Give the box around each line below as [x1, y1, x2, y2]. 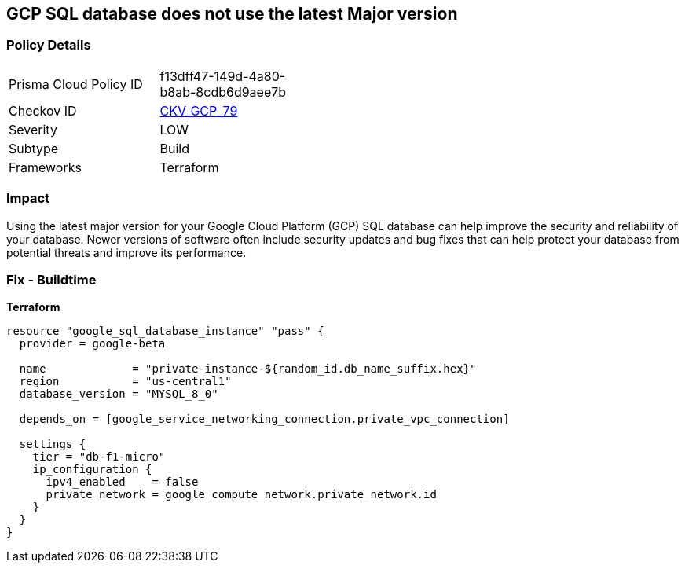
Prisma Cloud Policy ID [9, 75, 143, 92]
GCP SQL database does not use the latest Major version [6, 4, 458, 24]
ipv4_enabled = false [46, 475, 199, 489]
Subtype [9, 140, 59, 156]
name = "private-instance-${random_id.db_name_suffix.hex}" [19, 362, 477, 376]
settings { [19, 438, 86, 451]
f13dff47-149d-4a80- [159, 68, 286, 84]
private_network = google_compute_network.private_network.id [46, 488, 437, 501]
